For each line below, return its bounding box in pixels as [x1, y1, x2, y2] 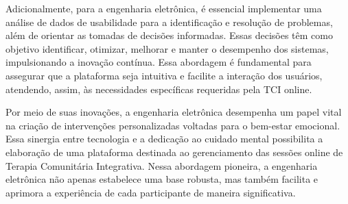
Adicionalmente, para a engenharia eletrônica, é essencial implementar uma [5, 1, 322, 15]
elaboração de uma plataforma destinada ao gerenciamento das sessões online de [5, 144, 343, 159]
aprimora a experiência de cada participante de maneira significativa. [5, 185, 296, 199]
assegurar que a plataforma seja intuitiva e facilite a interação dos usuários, [5, 68, 323, 82]
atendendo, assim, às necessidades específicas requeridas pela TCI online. [5, 81, 312, 96]
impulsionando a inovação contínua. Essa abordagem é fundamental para [5, 55, 312, 69]
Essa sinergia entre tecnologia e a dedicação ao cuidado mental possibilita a [5, 131, 323, 146]
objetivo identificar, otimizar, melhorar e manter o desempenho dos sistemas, [5, 41, 329, 55]
